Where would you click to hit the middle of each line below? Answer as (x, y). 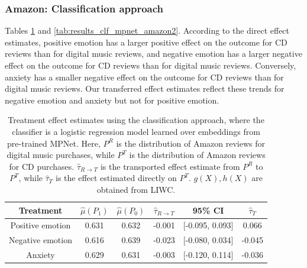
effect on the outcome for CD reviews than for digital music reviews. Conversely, (151, 65)
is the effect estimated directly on (116, 178)
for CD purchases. (42, 166)
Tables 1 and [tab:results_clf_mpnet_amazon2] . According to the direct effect (147, 30)
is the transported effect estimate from (170, 166)
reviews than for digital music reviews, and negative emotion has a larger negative (153, 54)
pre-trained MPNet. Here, (54, 143)
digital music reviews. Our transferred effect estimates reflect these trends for (145, 88)
